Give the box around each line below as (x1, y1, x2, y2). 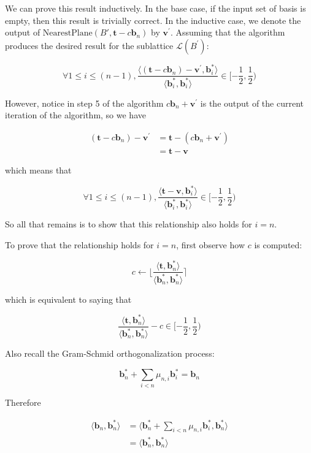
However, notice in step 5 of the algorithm (5, 96, 164, 109)
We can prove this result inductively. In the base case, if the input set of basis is (5, 2, 306, 14)
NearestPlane (42, 29, 93, 38)
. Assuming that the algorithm (170, 26, 285, 39)
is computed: (254, 238, 302, 251)
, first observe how (176, 238, 245, 251)
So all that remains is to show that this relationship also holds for (5, 218, 252, 230)
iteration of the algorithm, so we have (5, 108, 146, 121)
